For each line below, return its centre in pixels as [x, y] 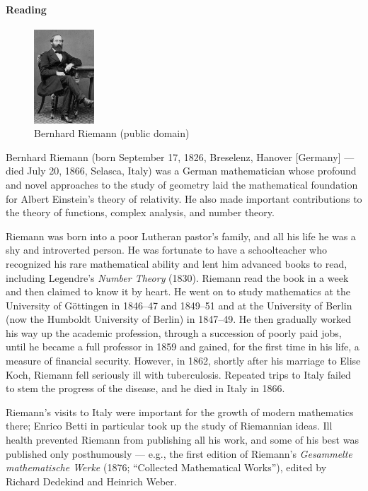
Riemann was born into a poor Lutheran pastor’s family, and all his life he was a [181, 236]
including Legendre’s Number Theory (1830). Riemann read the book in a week [177, 277]
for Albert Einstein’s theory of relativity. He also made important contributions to [184, 198]
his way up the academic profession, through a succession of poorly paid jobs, [174, 332]
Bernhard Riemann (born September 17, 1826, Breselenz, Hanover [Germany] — [180, 156]
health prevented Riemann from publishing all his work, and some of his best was [182, 440]
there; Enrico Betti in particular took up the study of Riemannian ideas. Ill [169, 426]
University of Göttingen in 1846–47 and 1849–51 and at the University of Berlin [179, 305]
